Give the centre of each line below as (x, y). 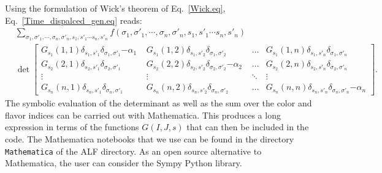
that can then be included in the (248, 127)
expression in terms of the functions (72, 127)
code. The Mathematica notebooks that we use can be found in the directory (150, 138)
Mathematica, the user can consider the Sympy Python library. (124, 163)
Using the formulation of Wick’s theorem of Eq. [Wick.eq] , (115, 8)
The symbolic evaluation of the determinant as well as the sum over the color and (159, 103)
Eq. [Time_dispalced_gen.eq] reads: (74, 20)
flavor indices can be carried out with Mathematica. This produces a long (143, 115)
